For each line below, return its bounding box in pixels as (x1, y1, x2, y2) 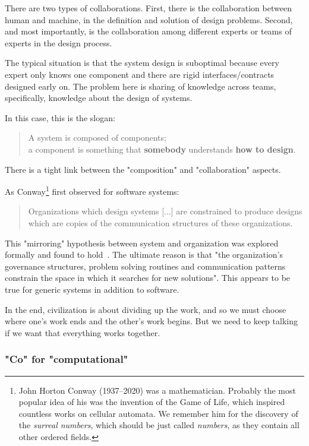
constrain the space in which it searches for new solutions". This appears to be (5, 271, 291, 284)
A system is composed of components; (28, 131, 166, 144)
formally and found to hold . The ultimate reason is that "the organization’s (5, 248, 283, 261)
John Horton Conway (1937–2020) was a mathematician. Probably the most (18, 384, 296, 396)
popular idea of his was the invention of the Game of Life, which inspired (18, 396, 285, 408)
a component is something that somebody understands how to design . (28, 143, 296, 155)
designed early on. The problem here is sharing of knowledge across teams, (5, 80, 276, 92)
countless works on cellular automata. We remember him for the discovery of (18, 407, 298, 419)
